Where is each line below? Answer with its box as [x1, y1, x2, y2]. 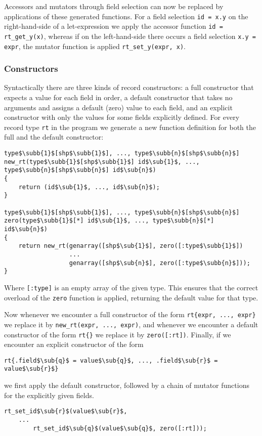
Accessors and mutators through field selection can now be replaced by [4, 1, 224, 11]
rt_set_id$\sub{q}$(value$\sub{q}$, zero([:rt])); [33, 424, 207, 432]
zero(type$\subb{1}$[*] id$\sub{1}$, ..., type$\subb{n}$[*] [4, 217, 214, 225]
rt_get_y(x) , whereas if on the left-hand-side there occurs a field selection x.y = [4, 30, 256, 41]
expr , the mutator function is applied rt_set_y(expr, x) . [4, 40, 186, 51]
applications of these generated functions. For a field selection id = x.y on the [4, 11, 248, 21]
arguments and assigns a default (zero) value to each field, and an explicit [4, 102, 233, 112]
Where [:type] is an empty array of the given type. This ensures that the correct [4, 282, 258, 292]
